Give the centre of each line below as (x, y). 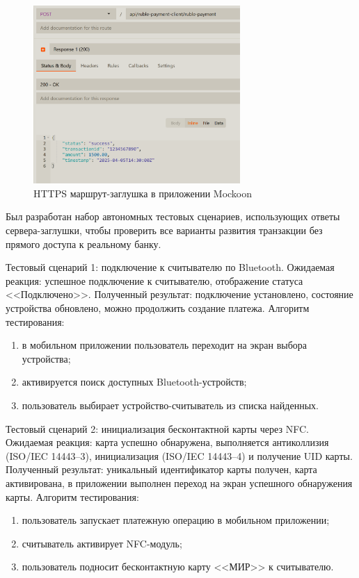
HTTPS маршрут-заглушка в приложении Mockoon (143, 193)
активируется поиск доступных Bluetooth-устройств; (134, 382)
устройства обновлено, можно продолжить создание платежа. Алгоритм (158, 307)
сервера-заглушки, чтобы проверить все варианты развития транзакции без (164, 230)
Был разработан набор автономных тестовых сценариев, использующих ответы (173, 216)
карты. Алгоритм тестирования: (72, 496)
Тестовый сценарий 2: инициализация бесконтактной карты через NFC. (157, 428)
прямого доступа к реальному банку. (83, 243)
